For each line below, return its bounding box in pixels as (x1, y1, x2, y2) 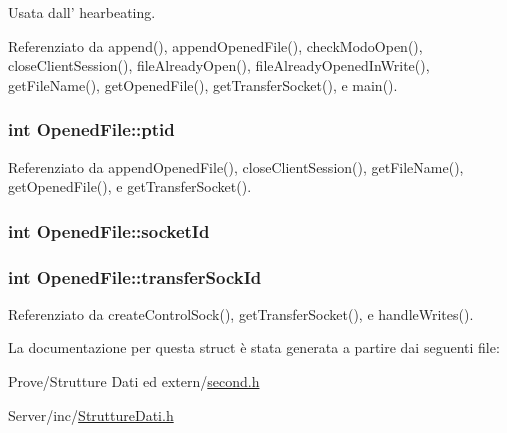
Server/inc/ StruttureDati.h (8, 404, 174, 425)
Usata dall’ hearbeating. (8, 2, 156, 22)
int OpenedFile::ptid (8, 117, 175, 142)
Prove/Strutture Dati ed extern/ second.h (8, 371, 260, 392)
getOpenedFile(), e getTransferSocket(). (8, 176, 252, 197)
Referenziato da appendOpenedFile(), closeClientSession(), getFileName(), (8, 156, 464, 177)
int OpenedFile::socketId (8, 218, 210, 243)
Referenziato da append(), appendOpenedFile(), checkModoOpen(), (8, 35, 423, 56)
